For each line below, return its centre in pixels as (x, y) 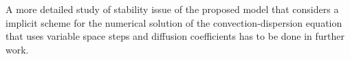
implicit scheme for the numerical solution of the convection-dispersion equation (174, 22)
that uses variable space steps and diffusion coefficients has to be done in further (175, 36)
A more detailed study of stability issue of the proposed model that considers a (172, 9)
